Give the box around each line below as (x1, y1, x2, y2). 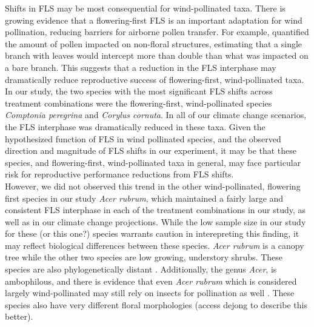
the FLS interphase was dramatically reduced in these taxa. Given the (5, 120, 266, 133)
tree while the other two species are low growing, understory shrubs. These (5, 251, 283, 263)
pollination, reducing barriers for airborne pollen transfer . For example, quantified (5, 25, 309, 38)
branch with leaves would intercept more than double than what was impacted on (5, 49, 309, 62)
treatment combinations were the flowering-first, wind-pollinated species (5, 96, 272, 109)
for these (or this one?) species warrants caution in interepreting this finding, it (5, 227, 299, 240)
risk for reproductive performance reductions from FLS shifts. (5, 168, 234, 180)
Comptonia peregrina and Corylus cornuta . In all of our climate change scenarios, (5, 108, 307, 121)
